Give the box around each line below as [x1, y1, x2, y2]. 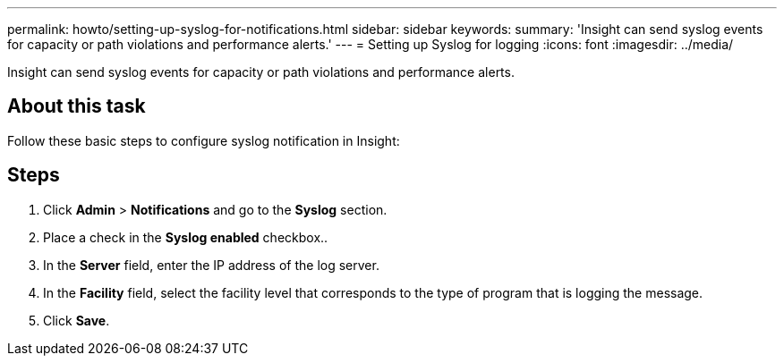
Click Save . [43, 312, 110, 328]
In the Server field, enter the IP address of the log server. [43, 257, 379, 273]
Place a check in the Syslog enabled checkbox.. [43, 229, 328, 245]
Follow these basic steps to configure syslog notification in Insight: [7, 132, 400, 148]
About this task [7, 95, 146, 118]
